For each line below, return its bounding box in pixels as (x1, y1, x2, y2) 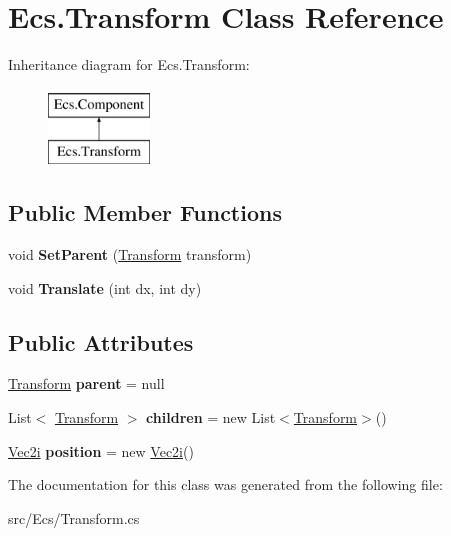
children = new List (146, 407, 276, 428)
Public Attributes (8, 326, 194, 357)
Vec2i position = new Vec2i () (8, 440, 194, 461)
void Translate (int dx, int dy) (8, 277, 202, 298)
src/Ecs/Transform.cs (8, 507, 140, 528)
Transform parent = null (8, 373, 165, 394)
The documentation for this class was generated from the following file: (8, 474, 443, 495)
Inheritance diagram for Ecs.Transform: (8, 54, 250, 75)
